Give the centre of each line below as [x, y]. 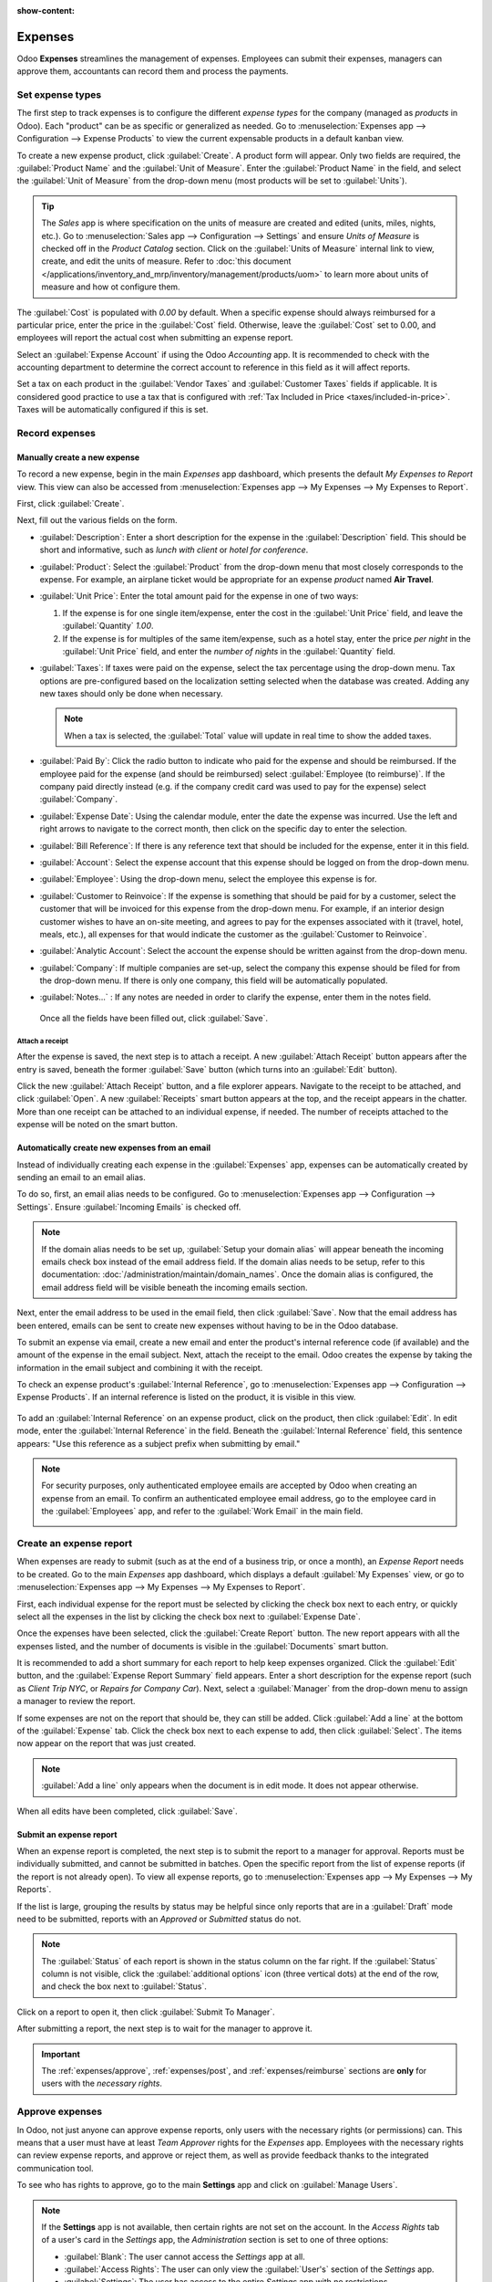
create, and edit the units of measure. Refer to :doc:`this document [166, 261]
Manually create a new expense [78, 457]
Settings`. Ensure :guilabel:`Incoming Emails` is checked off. [129, 1207]
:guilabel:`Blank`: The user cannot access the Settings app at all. [184, 2256]
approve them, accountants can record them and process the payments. [153, 71]
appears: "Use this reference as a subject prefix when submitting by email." [159, 1443]
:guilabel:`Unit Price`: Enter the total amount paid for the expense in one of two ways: [199, 596]
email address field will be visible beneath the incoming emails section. [174, 1287]
